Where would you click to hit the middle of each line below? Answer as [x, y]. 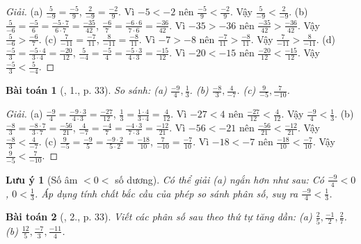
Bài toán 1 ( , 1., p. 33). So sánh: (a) [86, 90]
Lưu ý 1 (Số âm [42, 179]
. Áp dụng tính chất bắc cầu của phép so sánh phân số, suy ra [166, 193]
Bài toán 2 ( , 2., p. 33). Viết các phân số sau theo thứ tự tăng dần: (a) [159, 217]
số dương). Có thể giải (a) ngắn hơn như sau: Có [219, 179]
